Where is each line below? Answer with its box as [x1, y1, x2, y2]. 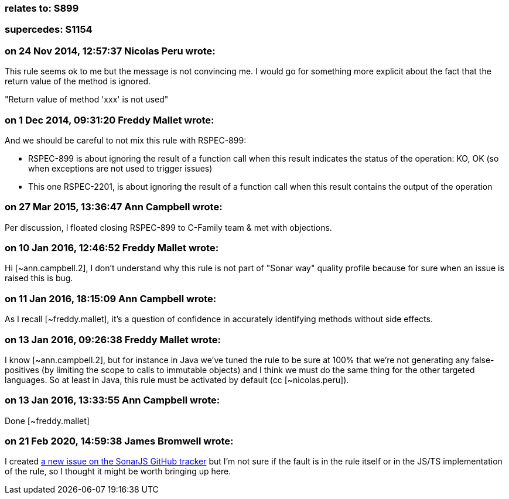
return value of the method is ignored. [5, 76, 151, 87]
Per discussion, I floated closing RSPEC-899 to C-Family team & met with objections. [5, 222, 332, 233]
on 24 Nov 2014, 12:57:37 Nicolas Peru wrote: [5, 45, 216, 57]
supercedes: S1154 [5, 23, 93, 36]
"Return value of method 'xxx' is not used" [5, 94, 169, 105]
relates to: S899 [5, 2, 79, 14]
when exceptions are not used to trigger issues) [28, 163, 213, 173]
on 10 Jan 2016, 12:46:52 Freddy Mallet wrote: [5, 242, 219, 254]
